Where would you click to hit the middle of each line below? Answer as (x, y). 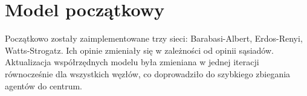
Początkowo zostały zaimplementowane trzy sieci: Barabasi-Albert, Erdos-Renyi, (154, 38)
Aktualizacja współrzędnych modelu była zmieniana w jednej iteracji (132, 62)
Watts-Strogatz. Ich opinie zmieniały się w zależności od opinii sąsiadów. (139, 50)
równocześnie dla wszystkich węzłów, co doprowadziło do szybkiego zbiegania (148, 73)
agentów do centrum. (44, 85)
